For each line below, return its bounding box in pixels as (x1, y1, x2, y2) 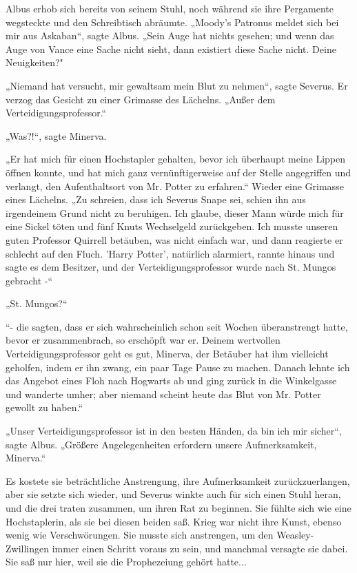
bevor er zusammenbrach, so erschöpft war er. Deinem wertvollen (6, 333, 280, 347)
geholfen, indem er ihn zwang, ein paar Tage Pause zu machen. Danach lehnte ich (6, 360, 350, 374)
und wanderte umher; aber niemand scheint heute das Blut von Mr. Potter (6, 386, 321, 401)
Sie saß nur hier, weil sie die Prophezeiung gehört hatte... (6, 554, 247, 569)
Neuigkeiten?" (6, 55, 63, 70)
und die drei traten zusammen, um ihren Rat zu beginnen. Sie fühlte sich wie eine (6, 501, 351, 514)
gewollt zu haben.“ (6, 400, 83, 415)
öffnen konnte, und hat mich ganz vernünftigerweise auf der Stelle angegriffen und (6, 165, 351, 179)
